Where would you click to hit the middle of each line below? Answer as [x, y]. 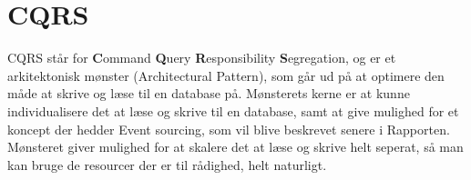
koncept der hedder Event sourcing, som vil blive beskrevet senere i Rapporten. [229, 129]
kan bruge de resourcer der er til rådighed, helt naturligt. [167, 164]
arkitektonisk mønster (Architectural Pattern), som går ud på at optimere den [226, 75]
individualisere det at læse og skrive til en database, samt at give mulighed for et [233, 110]
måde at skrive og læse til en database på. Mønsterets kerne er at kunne [209, 93]
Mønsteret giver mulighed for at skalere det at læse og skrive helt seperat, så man [235, 147]
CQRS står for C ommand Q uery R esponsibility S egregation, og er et [202, 58]
